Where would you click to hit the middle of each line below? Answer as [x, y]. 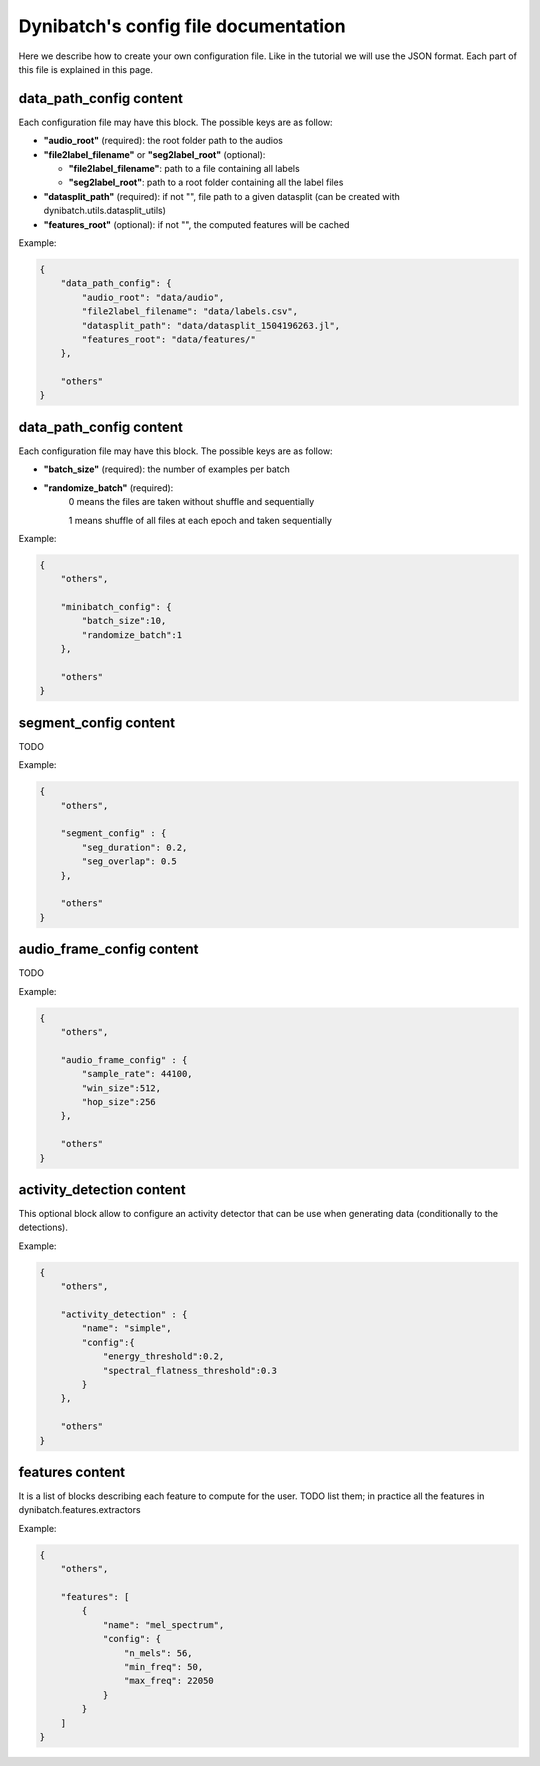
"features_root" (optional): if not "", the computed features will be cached [196, 224]
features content [71, 1471]
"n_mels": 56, [158, 1653]
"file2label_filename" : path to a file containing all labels [184, 169]
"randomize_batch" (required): [108, 487]
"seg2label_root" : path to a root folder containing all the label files [206, 182]
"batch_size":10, [124, 621]
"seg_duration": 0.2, [134, 847]
